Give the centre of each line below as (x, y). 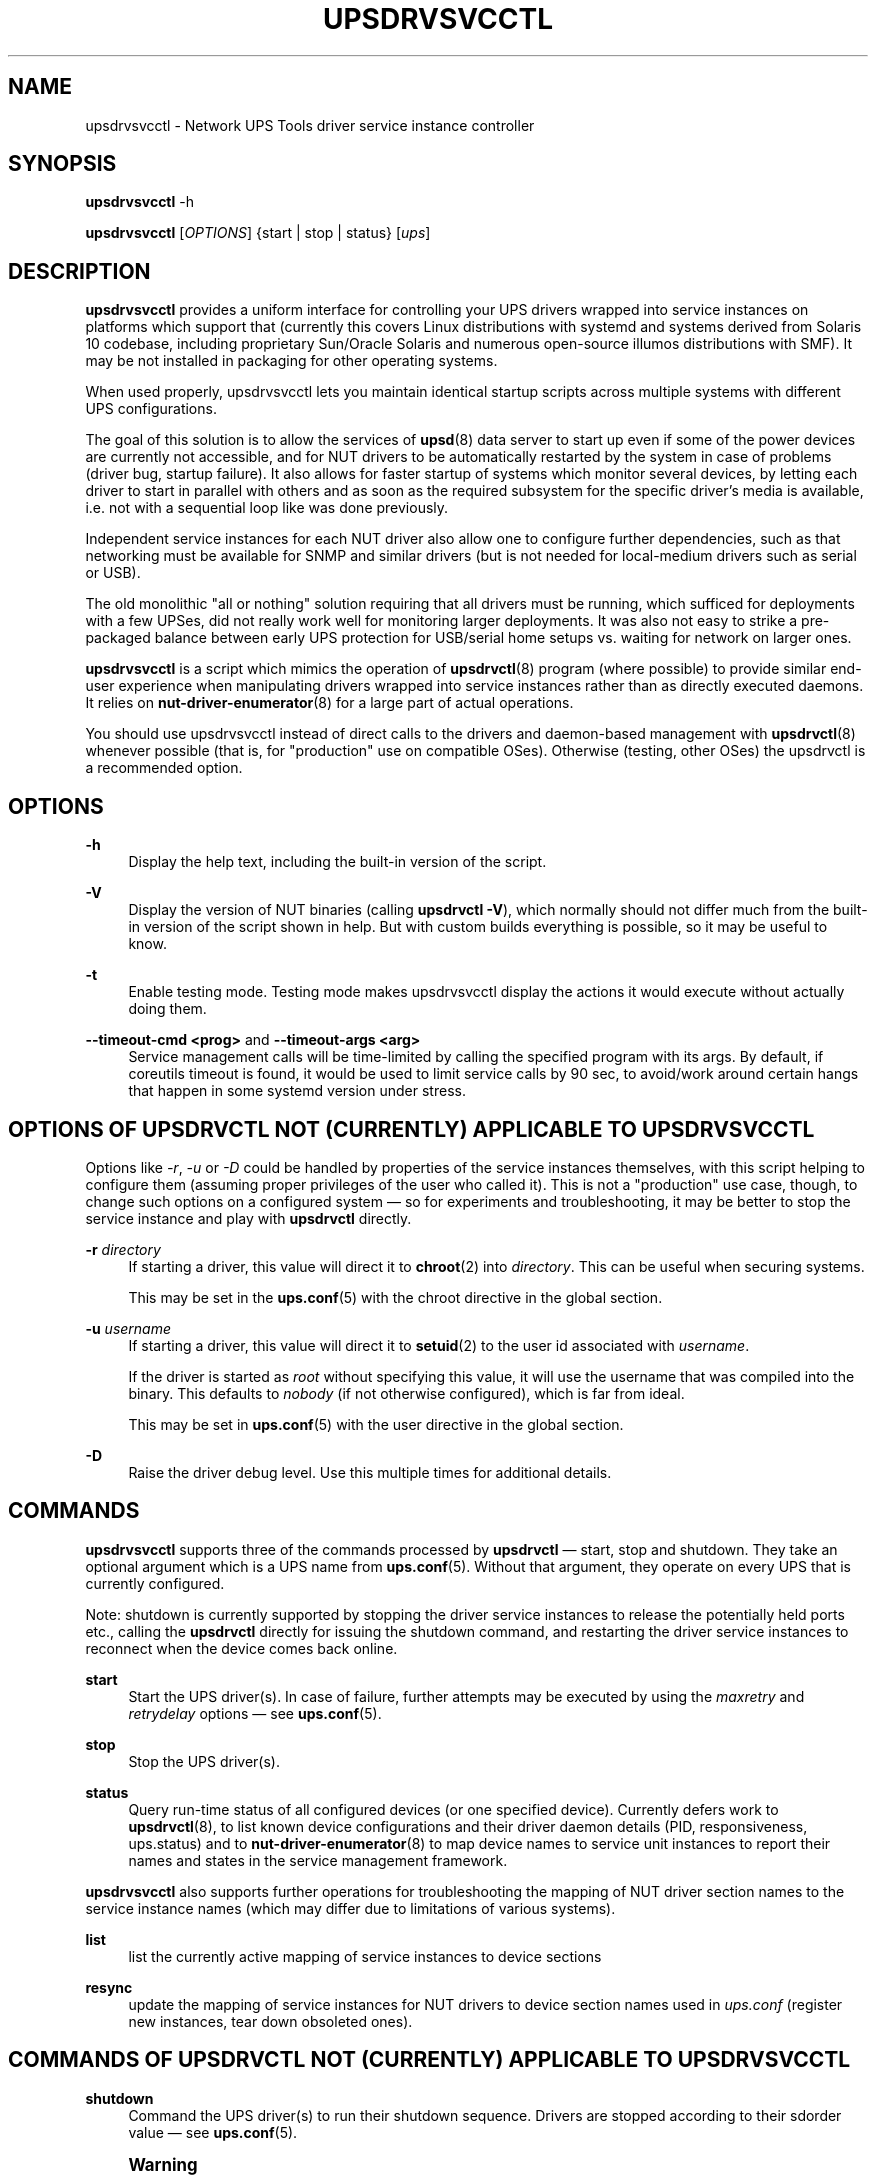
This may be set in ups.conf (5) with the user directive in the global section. (376, 1424)
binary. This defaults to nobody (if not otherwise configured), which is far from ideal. (406, 1393)
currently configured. (155, 1583)
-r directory (123, 1249)
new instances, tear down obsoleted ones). (270, 2021)
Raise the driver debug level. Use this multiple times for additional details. (370, 1472)
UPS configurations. (151, 409)
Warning (163, 2164)
